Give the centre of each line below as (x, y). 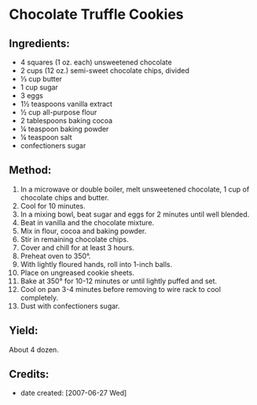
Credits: (29, 374)
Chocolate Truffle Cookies (96, 15)
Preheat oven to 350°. (55, 256)
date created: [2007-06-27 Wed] (73, 393)
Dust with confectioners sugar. (70, 306)
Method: (30, 170)
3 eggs (32, 95)
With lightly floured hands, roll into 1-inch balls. (96, 264)
